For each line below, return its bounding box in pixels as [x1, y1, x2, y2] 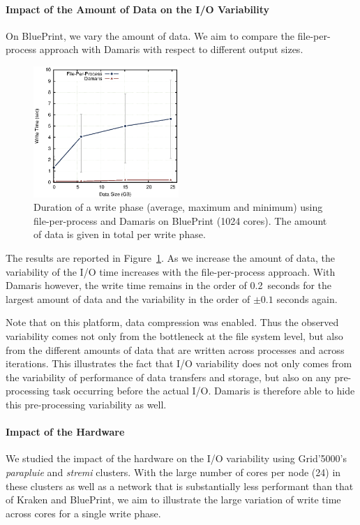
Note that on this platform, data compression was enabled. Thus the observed [6, 315, 339, 330]
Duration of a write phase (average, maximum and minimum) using [33, 200, 323, 214]
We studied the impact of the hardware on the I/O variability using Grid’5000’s [6, 451, 347, 466]
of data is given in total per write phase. [33, 227, 206, 242]
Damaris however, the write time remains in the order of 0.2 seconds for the [6, 278, 332, 293]
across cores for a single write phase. [6, 505, 161, 520]
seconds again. [276, 291, 338, 306]
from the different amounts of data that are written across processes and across [6, 342, 345, 357]
